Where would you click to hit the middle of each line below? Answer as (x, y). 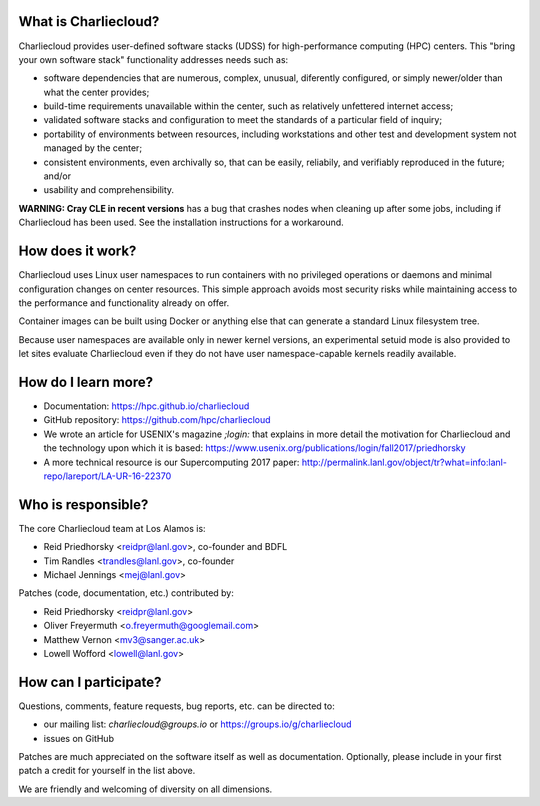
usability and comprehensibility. (109, 190)
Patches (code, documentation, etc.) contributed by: (126, 593)
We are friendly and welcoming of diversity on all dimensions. (145, 789)
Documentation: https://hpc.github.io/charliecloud (146, 406)
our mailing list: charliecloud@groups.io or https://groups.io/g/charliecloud (197, 724)
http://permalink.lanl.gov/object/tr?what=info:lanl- (404, 462)
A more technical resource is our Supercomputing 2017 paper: (171, 462)
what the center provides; (96, 92)
